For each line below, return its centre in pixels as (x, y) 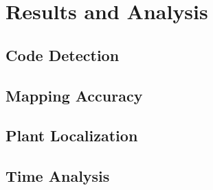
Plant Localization (72, 135)
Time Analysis (58, 176)
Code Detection (63, 55)
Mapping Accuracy (74, 95)
